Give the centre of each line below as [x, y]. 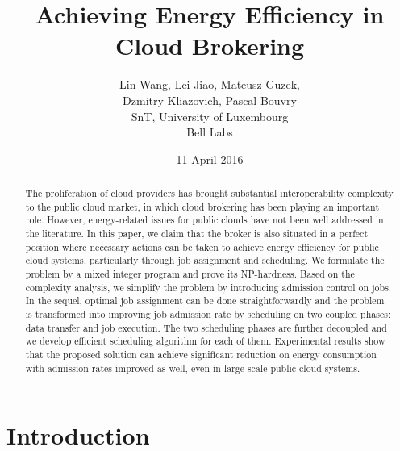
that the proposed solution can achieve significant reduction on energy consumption [201, 354]
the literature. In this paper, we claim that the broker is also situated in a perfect [197, 234]
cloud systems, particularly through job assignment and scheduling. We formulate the [205, 260]
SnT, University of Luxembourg [210, 116]
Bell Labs [210, 132]
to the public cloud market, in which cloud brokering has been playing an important [202, 206]
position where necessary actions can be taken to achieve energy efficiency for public [202, 246]
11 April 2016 [210, 159]
